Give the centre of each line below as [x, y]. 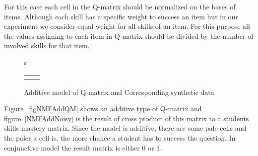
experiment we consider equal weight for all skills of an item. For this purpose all [127, 26]
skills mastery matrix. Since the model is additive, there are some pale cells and [125, 128]
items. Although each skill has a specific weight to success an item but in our [121, 16]
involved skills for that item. [47, 45]
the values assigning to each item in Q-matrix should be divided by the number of [129, 36]
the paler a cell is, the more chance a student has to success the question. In [120, 137]
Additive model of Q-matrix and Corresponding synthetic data [119, 92]
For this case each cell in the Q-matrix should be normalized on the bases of [120, 6]
